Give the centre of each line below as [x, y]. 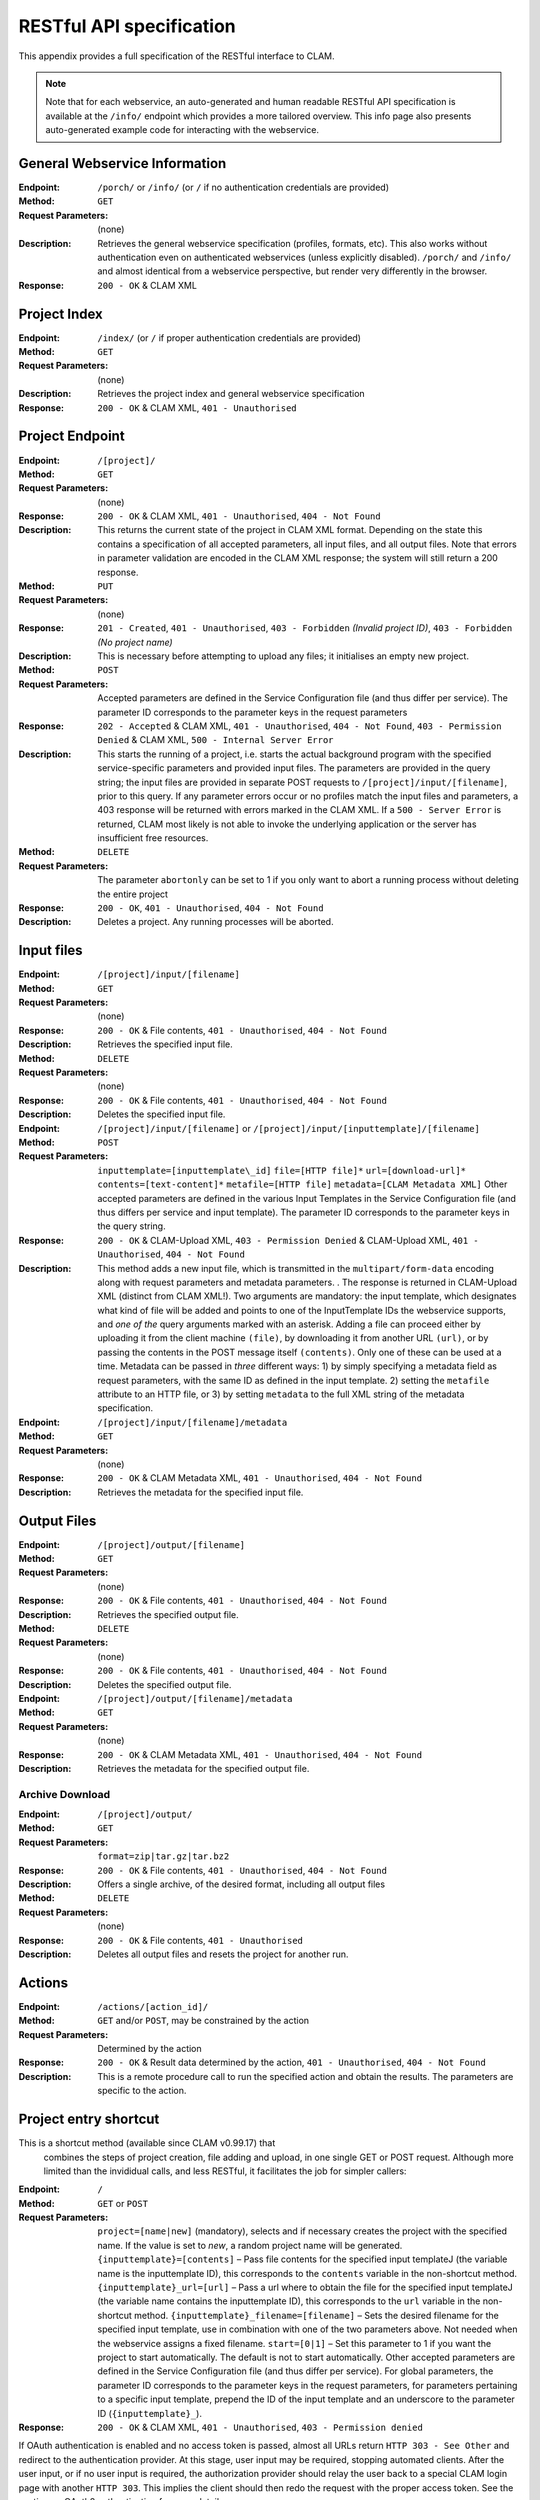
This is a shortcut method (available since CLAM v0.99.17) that [147, 2143]
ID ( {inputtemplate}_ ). [149, 2413]
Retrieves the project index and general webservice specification [231, 394]
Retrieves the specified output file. [168, 1614]
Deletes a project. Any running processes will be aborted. [215, 922]
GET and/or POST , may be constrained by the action [203, 2021]
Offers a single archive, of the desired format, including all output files [241, 1884]
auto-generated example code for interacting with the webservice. [182, 130]
